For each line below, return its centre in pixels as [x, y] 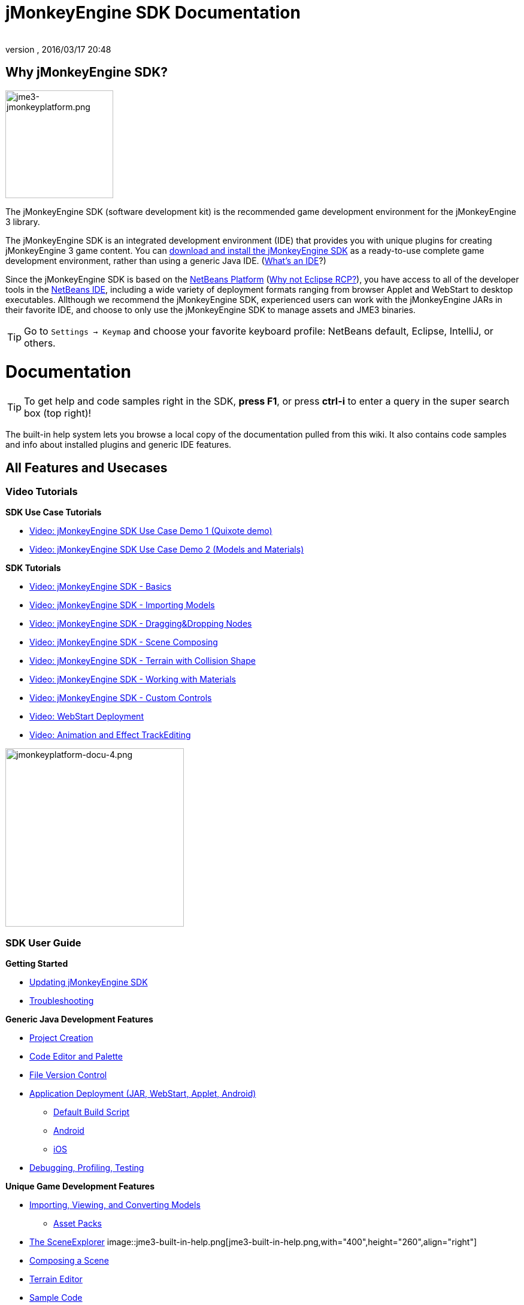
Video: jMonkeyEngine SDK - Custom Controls [121, 698]
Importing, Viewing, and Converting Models [115, 1205]
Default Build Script [92, 1112]
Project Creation [61, 1038]
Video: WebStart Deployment [87, 717]
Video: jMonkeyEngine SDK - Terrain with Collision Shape [143, 661]
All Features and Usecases [87, 468]
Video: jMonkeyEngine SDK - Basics [101, 587]
